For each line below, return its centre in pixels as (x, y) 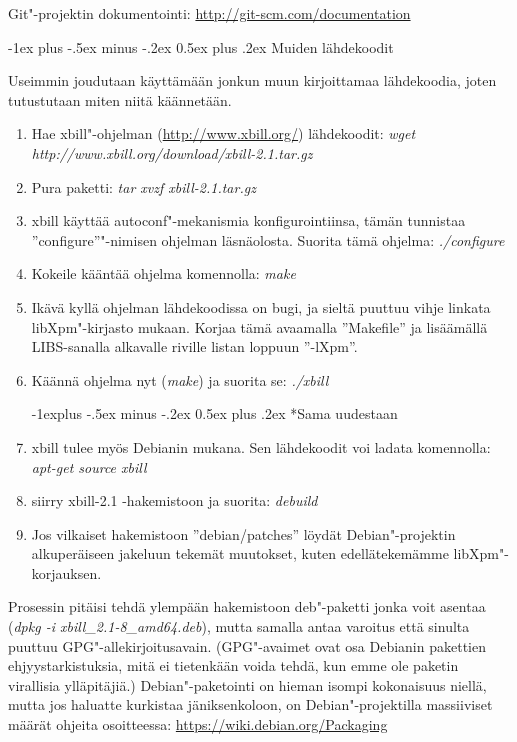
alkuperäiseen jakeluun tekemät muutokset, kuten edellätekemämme (240, 553)
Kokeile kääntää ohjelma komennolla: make (163, 273)
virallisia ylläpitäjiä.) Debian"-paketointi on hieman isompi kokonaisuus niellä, (247, 684)
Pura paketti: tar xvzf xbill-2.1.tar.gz (143, 186)
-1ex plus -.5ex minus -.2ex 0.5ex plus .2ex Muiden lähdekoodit (201, 46)
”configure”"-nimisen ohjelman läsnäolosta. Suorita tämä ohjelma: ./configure (268, 239)
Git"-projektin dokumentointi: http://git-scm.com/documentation (209, 13)
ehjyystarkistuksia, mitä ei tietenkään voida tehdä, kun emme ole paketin (233, 665)
